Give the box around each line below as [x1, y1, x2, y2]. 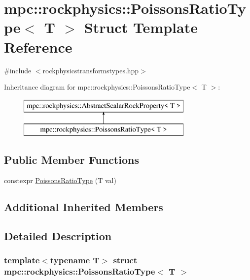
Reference [4, 36, 72, 57]
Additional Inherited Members [4, 199, 163, 215]
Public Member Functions [4, 152, 139, 167]
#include [4, 65, 32, 75]
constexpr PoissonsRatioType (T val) [4, 175, 116, 186]
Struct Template [84, 17, 198, 37]
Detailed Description [4, 228, 112, 243]
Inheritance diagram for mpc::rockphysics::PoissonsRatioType [4, 82, 190, 92]
